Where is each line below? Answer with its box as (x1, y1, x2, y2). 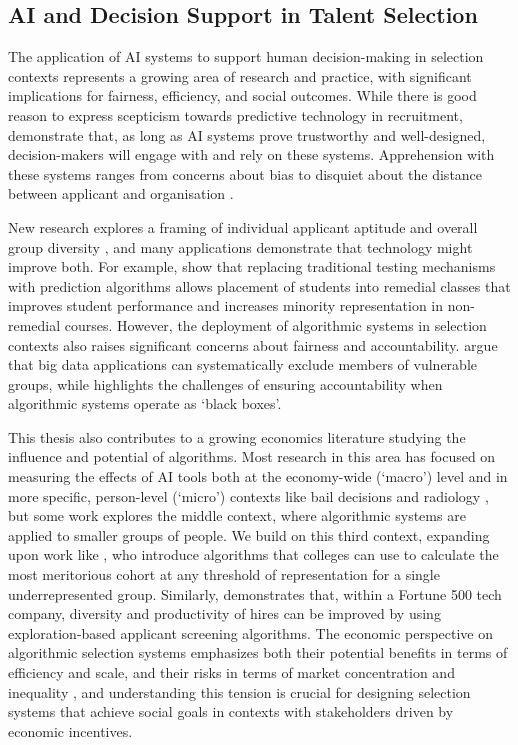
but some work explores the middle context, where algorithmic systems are (8, 505, 466, 526)
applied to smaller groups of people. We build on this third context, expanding (8, 524, 490, 545)
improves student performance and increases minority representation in (8, 295, 444, 316)
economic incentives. (8, 720, 133, 741)
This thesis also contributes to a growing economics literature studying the (8, 426, 466, 447)
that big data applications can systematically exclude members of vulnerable (8, 354, 477, 375)
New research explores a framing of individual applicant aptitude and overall (8, 216, 478, 237)
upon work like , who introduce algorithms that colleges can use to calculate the (8, 544, 499, 565)
